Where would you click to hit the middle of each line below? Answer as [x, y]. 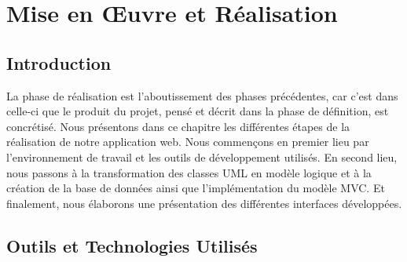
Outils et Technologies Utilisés [132, 245]
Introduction [59, 62]
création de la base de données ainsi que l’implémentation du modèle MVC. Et [196, 188]
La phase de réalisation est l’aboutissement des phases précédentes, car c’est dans [202, 95]
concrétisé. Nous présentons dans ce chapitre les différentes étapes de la [178, 126]
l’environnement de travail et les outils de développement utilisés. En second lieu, [202, 156]
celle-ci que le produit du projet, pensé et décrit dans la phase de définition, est [198, 111]
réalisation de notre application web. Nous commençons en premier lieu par [188, 142]
